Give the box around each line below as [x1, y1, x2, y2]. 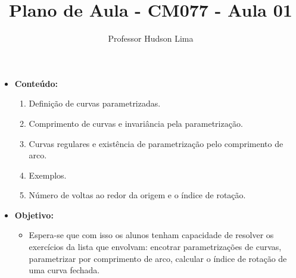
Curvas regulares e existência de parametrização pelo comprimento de [29, 137, 283, 149]
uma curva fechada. [29, 264, 100, 276]
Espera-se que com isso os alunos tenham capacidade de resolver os [29, 229, 274, 241]
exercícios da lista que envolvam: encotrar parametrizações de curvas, [29, 240, 282, 253]
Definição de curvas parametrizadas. [29, 97, 161, 110]
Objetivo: [14, 208, 54, 221]
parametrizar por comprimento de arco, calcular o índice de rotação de [29, 252, 287, 264]
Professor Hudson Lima [108, 32, 194, 45]
